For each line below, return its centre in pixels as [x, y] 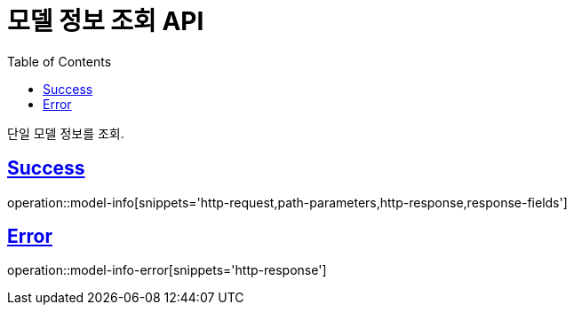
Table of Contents [60, 61]
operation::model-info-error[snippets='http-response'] [167, 270]
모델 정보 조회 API [106, 21]
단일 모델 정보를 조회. [66, 133]
